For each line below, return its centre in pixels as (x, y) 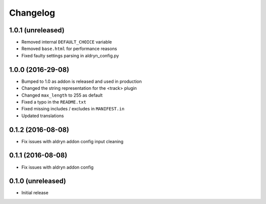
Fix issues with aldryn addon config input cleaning (72, 141)
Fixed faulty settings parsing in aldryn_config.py (70, 55)
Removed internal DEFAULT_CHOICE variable (67, 42)
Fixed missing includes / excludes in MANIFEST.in (73, 109)
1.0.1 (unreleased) (37, 30)
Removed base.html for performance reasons (69, 49)
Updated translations (43, 116)
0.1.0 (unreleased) (38, 181)
